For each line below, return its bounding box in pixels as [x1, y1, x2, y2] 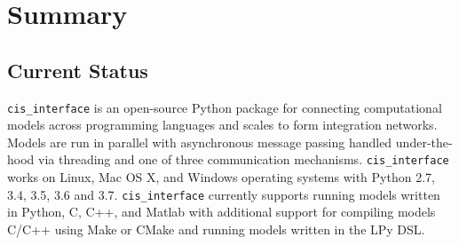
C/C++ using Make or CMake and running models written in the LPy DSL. [7, 219, 425, 238]
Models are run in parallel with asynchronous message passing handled [7, 132, 392, 151]
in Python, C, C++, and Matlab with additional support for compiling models [7, 202, 436, 221]
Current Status [7, 56, 148, 83]
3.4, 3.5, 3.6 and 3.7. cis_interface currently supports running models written [7, 185, 440, 203]
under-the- [395, 132, 453, 151]
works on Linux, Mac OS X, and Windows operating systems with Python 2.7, [7, 168, 435, 186]
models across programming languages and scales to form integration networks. [7, 115, 438, 134]
